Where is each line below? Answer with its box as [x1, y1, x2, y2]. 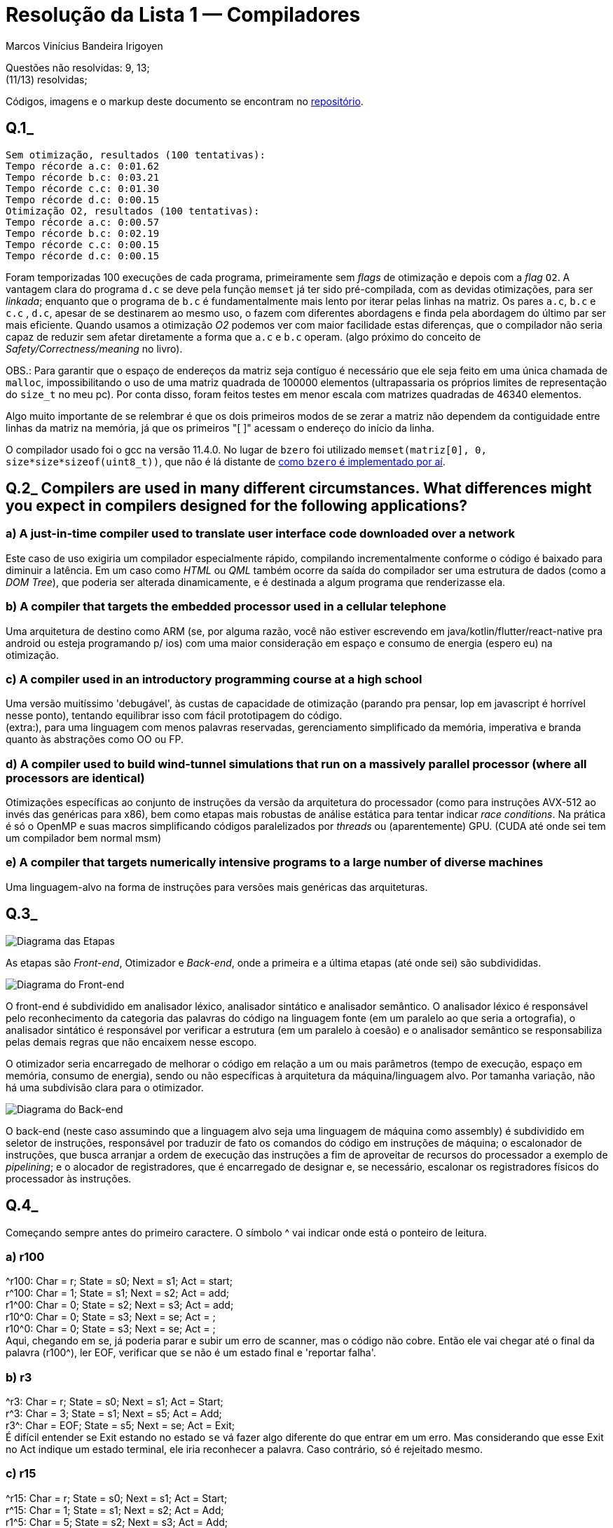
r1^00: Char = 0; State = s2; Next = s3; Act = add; [6, 1299, 234, 1311]
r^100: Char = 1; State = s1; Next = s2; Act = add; [6, 1287, 230, 1300]
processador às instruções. [6, 1172, 132, 1185]
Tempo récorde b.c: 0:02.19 [6, 227, 160, 239]
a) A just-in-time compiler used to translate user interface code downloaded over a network [6, 526, 515, 541]
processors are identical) [6, 770, 145, 785]
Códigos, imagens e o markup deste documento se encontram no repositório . [6, 95, 364, 107]
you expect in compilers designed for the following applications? [6, 497, 467, 515]
